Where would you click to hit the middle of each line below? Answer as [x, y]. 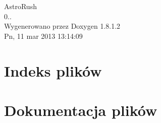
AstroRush [20, 6]
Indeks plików [53, 70]
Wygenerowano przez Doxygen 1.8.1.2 [62, 26]
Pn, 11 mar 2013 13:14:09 [43, 36]
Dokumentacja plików [81, 110]
